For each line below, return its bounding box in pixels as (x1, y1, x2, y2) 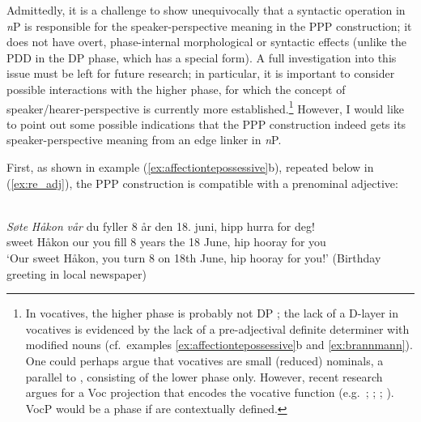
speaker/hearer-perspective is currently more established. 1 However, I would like (6, 97, 405, 117)
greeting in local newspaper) (6, 265, 147, 282)
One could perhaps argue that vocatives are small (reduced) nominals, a (25, 352, 384, 369)
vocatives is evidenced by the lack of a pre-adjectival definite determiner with (25, 320, 410, 337)
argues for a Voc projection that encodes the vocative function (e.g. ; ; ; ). (25, 384, 394, 401)
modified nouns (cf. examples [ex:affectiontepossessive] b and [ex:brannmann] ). (25, 336, 413, 353)
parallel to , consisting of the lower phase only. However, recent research (25, 368, 383, 385)
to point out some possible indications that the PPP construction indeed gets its (6, 115, 406, 132)
